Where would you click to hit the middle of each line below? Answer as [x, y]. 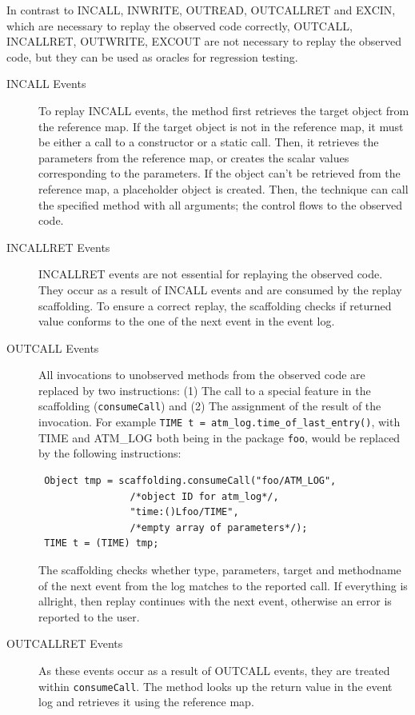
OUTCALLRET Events [65, 643]
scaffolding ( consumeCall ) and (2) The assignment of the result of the [210, 406]
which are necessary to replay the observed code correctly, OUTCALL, [180, 25]
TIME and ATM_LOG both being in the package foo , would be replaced [219, 437]
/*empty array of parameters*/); [219, 527]
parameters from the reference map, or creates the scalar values [194, 157]
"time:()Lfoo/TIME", [184, 512]
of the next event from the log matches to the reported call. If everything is [223, 585]
